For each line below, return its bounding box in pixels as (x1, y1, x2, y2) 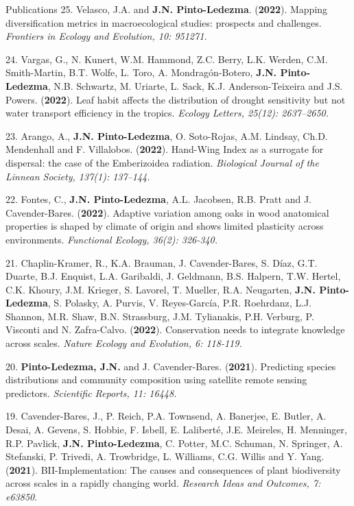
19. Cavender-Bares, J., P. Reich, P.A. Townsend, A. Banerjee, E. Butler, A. (5, 409, 327, 423)
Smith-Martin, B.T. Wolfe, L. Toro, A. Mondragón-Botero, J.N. (5, 65, 277, 80)
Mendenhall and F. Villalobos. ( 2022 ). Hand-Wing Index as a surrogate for (5, 142, 324, 156)
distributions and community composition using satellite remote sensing (5, 372, 307, 387)
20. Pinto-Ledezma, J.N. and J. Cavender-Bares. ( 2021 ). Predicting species (5, 359, 336, 373)
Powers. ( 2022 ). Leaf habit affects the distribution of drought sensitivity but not (5, 92, 346, 106)
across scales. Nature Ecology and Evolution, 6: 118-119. (5, 336, 242, 350)
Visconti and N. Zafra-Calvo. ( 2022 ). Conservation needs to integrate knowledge (5, 322, 345, 337)
